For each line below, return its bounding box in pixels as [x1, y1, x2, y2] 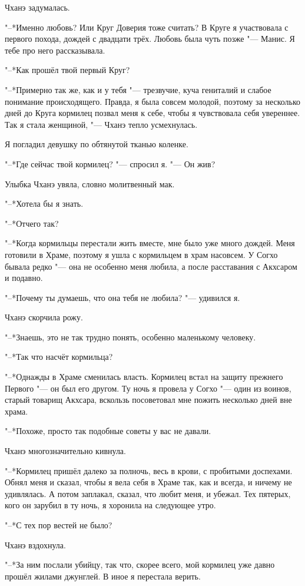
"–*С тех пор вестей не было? [5, 519, 112, 531]
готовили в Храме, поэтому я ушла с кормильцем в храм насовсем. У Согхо [5, 248, 278, 260]
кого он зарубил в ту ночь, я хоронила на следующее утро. [5, 499, 216, 511]
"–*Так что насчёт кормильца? [5, 350, 113, 363]
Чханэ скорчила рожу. [5, 311, 83, 323]
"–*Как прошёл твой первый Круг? [5, 64, 130, 76]
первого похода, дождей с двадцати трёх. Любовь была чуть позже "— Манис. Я [5, 32, 295, 45]
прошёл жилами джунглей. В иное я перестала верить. [5, 570, 201, 582]
